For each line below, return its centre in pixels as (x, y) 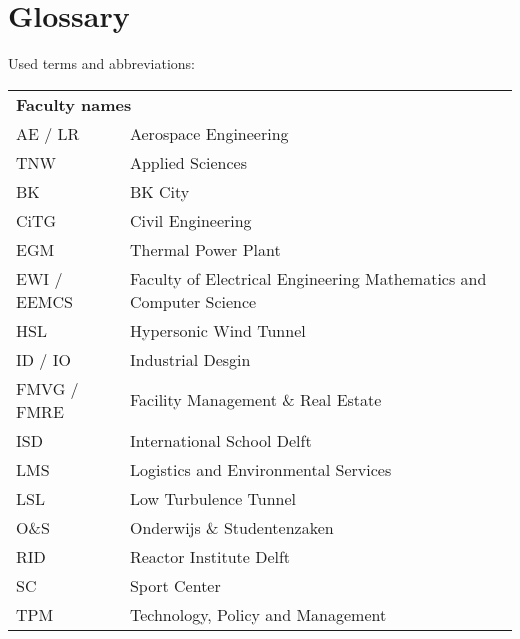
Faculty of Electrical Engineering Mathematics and (308, 278)
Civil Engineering (190, 220)
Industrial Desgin (190, 359)
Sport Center (175, 585)
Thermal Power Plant (205, 249)
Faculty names (74, 104)
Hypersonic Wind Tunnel (217, 330)
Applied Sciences (188, 162)
